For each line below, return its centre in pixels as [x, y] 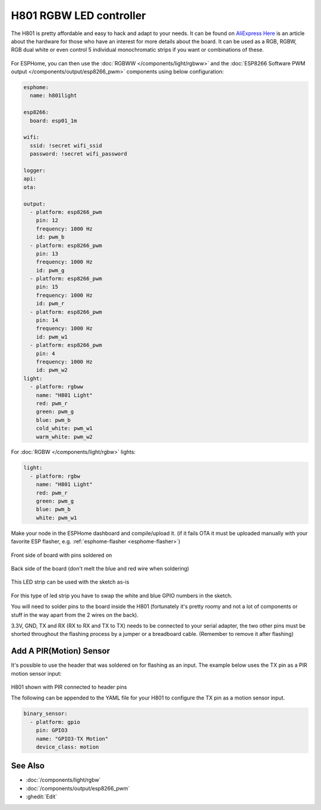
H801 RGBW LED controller [78, 15]
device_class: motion [67, 747]
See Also [28, 766]
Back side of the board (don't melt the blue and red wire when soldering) [100, 568]
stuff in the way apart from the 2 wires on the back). [75, 614]
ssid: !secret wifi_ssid [66, 145]
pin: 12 [47, 220]
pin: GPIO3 [52, 730]
